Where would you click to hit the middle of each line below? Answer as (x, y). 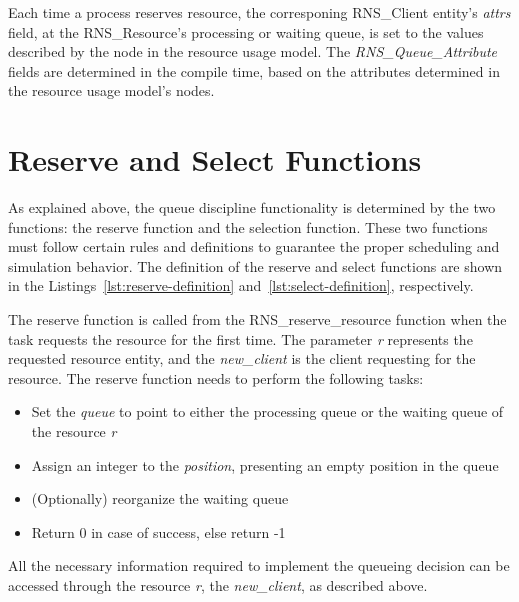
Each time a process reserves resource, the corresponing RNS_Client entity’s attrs (259, 12)
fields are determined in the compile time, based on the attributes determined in (254, 70)
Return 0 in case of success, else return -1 (158, 531)
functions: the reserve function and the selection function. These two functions (248, 226)
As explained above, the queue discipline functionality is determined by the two (252, 207)
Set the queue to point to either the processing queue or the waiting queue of (267, 411)
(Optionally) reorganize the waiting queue (160, 498)
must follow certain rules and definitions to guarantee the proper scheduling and (254, 246)
